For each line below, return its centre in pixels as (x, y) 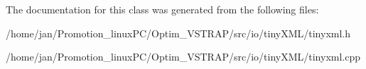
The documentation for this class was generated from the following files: (162, 9)
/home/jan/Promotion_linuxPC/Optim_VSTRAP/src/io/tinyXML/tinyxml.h (178, 33)
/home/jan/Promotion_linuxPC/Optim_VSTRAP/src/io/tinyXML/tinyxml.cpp (183, 57)
